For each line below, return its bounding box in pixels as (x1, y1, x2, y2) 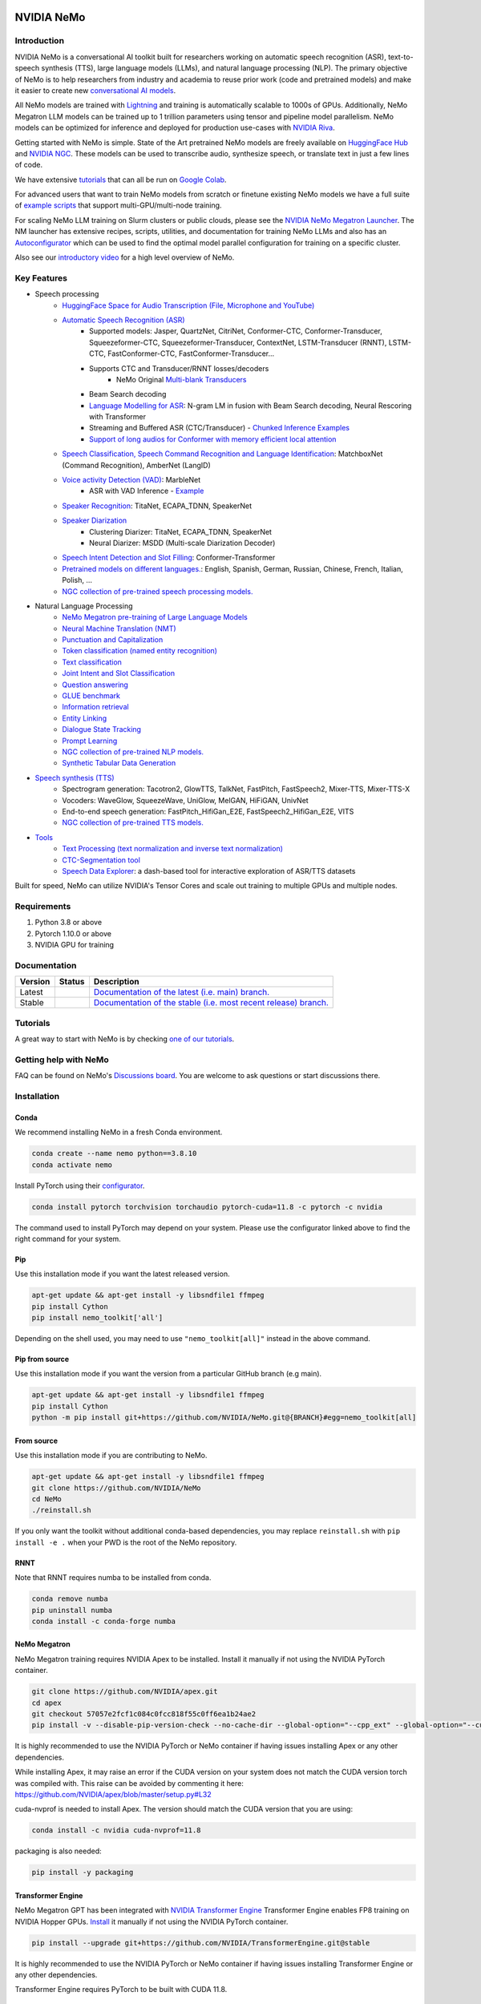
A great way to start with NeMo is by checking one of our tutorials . (14, 1034, 235, 1044)
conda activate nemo (31, 1160, 112, 1170)
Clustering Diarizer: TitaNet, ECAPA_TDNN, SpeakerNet (89, 527, 273, 536)
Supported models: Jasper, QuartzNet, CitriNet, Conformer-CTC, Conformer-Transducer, (89, 326, 382, 336)
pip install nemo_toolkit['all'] (31, 1313, 164, 1323)
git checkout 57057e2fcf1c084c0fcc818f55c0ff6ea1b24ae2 (31, 1710, 257, 1719)
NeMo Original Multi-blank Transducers (116, 374, 247, 384)
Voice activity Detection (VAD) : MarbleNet (62, 475, 201, 485)
